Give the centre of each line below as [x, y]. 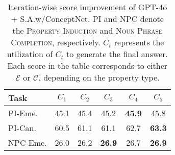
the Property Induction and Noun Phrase [87, 30]
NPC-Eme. [28, 143]
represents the [139, 42]
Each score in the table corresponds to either [87, 66]
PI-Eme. [23, 113]
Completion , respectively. [56, 42]
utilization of [30, 54]
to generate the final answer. [117, 54]
